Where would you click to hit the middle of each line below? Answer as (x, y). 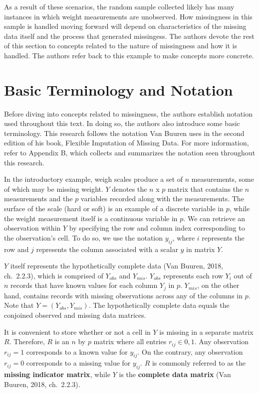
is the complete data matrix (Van (175, 374)
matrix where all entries (130, 341)
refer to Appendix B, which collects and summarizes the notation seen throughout (130, 153)
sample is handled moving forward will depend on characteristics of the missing (125, 26)
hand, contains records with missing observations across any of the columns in (124, 295)
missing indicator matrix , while (57, 374)
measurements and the (38, 198)
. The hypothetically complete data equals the (159, 305)
